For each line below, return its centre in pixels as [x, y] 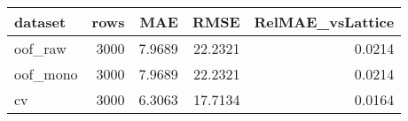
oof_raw [40, 48]
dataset [40, 22]
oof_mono [46, 74]
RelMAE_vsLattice [324, 22]
